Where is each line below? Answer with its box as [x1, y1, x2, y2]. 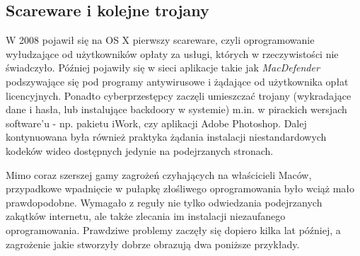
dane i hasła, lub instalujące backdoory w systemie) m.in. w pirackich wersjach [6, 102, 347, 117]
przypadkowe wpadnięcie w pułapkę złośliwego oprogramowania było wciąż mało [6, 181, 355, 196]
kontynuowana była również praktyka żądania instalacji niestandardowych [6, 129, 327, 144]
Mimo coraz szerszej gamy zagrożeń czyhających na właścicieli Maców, [6, 167, 312, 182]
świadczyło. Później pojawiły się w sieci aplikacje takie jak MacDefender [6, 60, 320, 75]
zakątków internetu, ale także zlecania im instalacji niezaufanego [6, 209, 286, 223]
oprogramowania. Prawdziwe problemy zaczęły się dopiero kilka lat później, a [6, 222, 341, 237]
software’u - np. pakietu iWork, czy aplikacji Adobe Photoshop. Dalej [6, 115, 307, 130]
